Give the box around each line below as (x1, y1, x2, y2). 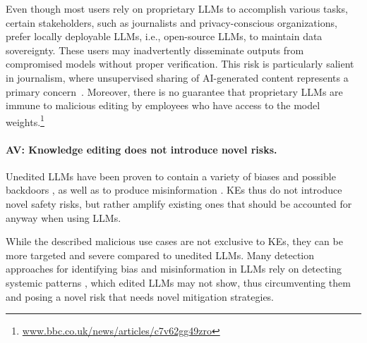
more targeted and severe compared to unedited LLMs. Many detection (6, 247, 315, 262)
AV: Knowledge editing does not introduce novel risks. (6, 142, 277, 156)
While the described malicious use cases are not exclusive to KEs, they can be (6, 234, 343, 249)
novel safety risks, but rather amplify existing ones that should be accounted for (6, 196, 352, 211)
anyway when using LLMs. (6, 210, 121, 225)
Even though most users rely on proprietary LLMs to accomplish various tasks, (6, 1, 348, 15)
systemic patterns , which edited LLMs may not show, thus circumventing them (6, 275, 351, 289)
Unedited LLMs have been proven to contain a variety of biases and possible (6, 168, 336, 183)
